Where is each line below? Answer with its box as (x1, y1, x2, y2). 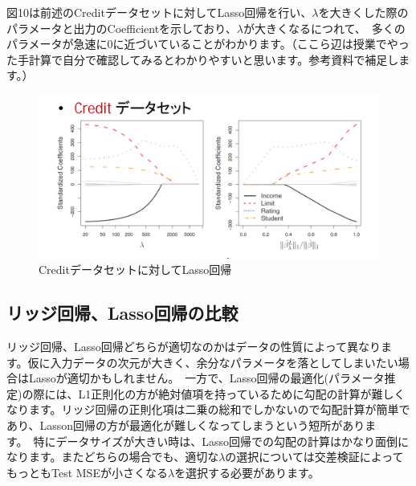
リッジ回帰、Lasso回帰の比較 (6, 300, 239, 325)
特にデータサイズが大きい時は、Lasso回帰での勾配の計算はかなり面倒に (33, 432, 409, 449)
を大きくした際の (318, 4, 409, 20)
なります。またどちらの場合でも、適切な (6, 448, 219, 465)
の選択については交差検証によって (225, 448, 404, 465)
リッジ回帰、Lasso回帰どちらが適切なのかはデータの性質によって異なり (6, 338, 381, 355)
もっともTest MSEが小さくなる (6, 464, 168, 480)
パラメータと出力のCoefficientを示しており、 (6, 19, 237, 36)
